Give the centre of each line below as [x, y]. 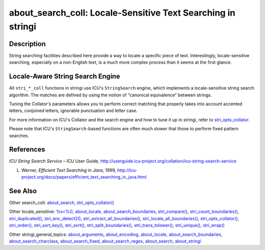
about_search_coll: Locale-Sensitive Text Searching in [122, 13]
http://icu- [127, 170]
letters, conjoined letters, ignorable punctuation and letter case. [73, 111]
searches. [19, 136]
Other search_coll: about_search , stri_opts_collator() [62, 203]
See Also [23, 191]
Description [27, 44]
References [27, 149]
